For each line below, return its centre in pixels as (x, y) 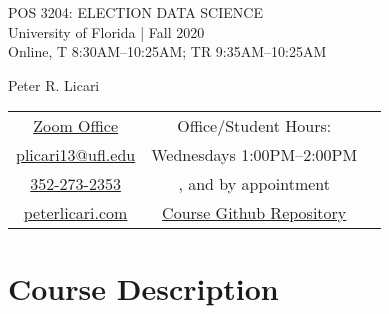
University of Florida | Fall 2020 (106, 31)
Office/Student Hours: (254, 126)
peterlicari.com (75, 213)
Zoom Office (76, 126)
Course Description (143, 287)
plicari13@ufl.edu (76, 155)
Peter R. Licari (54, 84)
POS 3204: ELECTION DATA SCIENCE (135, 12)
